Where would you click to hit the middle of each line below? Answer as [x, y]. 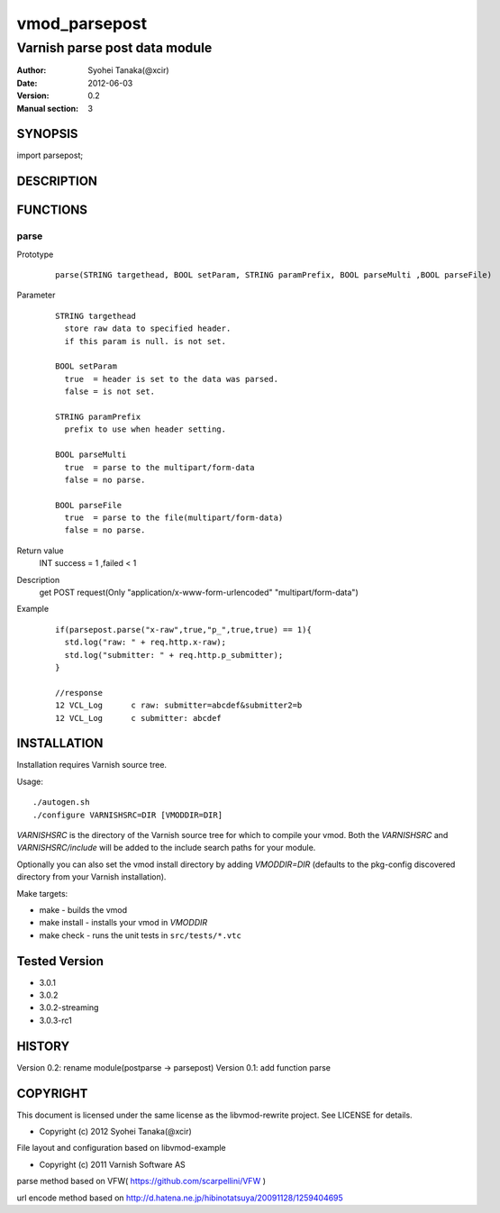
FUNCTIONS [52, 210]
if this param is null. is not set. [145, 341]
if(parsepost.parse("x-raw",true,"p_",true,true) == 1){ [184, 629]
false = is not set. [110, 392]
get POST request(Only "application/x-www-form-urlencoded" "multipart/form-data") [199, 593]
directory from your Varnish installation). [91, 877]
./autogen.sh [61, 803]
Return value [41, 551]
